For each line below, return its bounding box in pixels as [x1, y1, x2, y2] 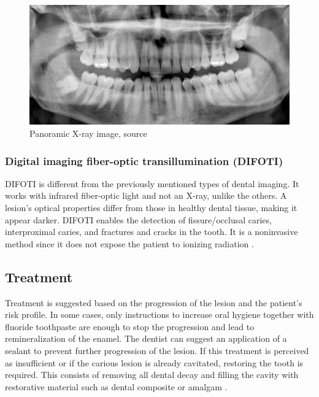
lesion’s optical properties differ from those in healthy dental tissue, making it [5, 201, 298, 214]
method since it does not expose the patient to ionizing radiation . [5, 237, 254, 250]
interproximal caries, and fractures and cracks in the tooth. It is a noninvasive [5, 225, 298, 238]
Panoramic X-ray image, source [29, 127, 147, 140]
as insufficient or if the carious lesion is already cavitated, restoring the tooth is [5, 356, 304, 369]
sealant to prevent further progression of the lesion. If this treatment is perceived [5, 344, 309, 357]
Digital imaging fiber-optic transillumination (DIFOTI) [5, 153, 283, 168]
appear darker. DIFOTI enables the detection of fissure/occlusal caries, [5, 213, 272, 226]
